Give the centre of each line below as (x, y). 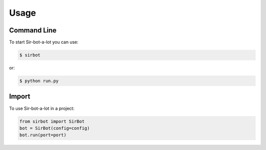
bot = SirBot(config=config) (55, 128)
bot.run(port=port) (43, 135)
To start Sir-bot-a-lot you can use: (44, 42)
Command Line (33, 30)
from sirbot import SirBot (52, 121)
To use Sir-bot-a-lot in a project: (42, 108)
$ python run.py (39, 81)
